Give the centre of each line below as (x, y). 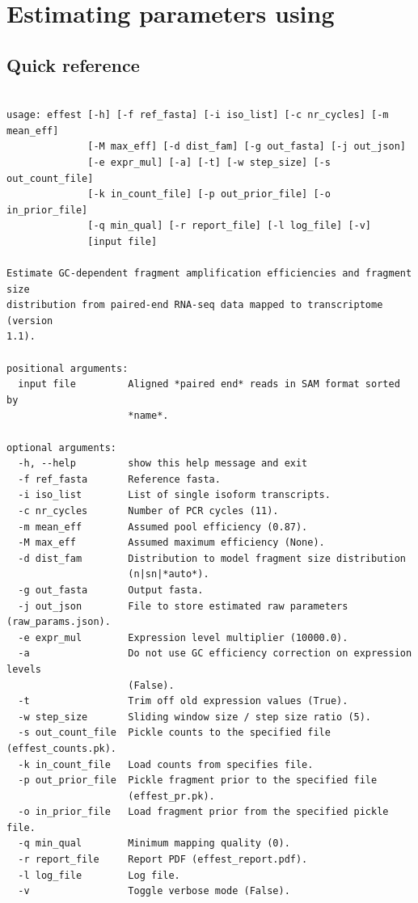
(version (30, 321)
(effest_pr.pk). (171, 796)
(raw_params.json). (59, 622)
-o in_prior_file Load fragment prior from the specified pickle (203, 812)
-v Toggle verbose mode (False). (154, 891)
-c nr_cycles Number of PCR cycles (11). (148, 511)
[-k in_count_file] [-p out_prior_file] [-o (209, 194)
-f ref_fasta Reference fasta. (119, 479)
